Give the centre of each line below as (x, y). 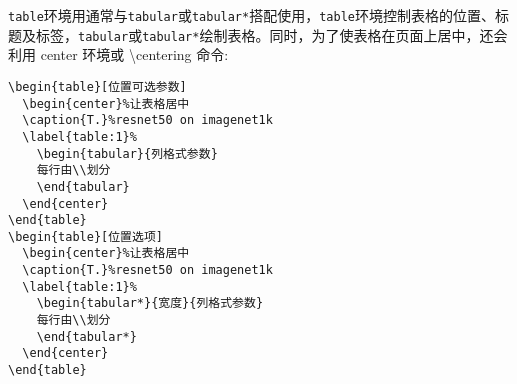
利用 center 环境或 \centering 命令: (118, 54)
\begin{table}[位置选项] (85, 236)
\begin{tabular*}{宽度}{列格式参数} (150, 303)
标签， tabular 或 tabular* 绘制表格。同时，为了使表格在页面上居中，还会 (271, 34)
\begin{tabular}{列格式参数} (127, 153)
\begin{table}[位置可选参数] (97, 86)
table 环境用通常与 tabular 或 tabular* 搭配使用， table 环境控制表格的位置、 (251, 15)
